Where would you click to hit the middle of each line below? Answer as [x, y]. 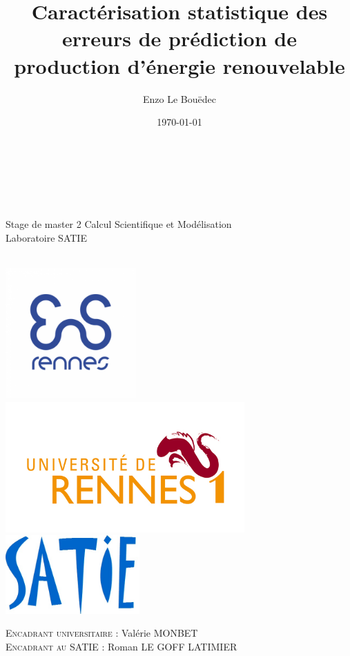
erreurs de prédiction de [179, 38]
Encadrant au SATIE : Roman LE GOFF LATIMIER [121, 646]
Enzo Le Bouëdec [179, 98]
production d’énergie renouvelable [179, 65]
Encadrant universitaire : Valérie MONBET [102, 633]
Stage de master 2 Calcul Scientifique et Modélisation [119, 224]
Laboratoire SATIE [46, 238]
